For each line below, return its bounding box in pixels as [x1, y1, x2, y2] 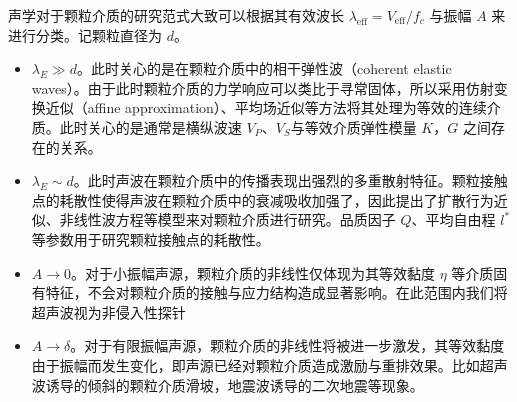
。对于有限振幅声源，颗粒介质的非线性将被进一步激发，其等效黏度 [70, 335, 505, 356]
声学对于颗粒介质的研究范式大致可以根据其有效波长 [8, 5, 344, 25]
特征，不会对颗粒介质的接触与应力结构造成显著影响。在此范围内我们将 [45, 282, 508, 303]
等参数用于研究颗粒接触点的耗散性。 [31, 228, 270, 249]
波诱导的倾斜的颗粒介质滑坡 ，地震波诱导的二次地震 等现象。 [31, 374, 424, 395]
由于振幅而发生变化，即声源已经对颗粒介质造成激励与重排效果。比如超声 [31, 354, 508, 375]
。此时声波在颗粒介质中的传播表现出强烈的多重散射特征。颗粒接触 [73, 170, 508, 191]
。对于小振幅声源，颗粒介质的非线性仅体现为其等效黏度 [71, 262, 436, 283]
